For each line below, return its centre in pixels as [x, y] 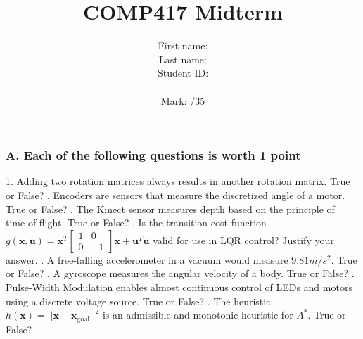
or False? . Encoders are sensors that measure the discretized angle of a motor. [176, 194]
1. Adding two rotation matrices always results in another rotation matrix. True [178, 181]
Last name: [183, 59]
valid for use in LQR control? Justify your [243, 239]
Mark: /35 [183, 100]
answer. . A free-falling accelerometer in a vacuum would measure [147, 259]
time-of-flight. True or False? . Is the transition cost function [136, 223]
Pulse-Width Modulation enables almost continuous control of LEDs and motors [179, 287]
